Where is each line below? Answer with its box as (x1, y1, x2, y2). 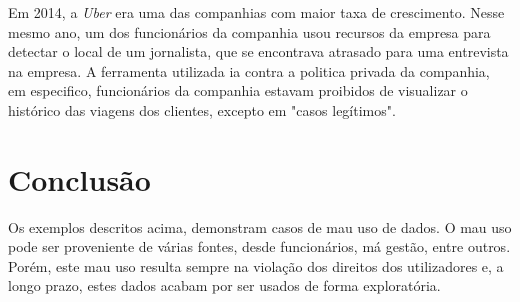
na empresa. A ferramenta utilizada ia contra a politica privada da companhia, (8, 60, 490, 81)
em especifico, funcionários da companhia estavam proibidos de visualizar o (8, 80, 468, 101)
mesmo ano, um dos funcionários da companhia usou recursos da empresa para (8, 21, 491, 42)
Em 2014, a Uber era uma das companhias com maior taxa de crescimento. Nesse (8, 2, 505, 22)
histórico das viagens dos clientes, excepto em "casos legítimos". (8, 99, 396, 120)
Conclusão (8, 158, 151, 199)
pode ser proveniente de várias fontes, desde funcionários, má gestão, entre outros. (8, 236, 511, 257)
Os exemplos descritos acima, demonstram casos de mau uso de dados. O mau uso (8, 216, 512, 237)
